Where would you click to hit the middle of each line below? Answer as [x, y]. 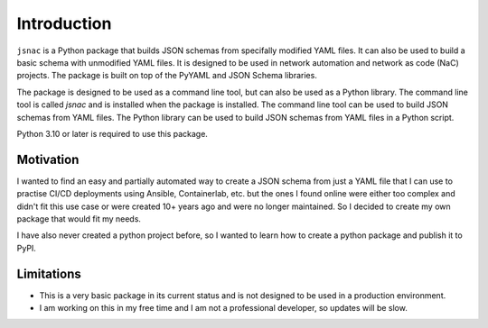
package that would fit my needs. [79, 219]
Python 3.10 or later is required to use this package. [112, 133]
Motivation [48, 159]
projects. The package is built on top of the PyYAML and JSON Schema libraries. [167, 76]
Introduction [64, 23]
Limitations [49, 273]
